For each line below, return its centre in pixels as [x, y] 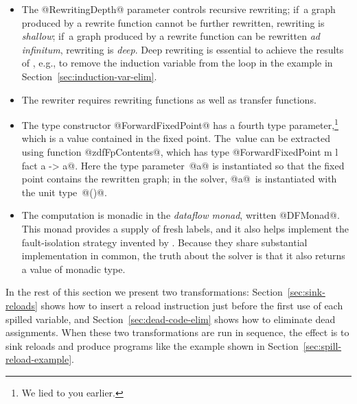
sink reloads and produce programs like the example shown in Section [152, 345]
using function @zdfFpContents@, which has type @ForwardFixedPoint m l [180, 152]
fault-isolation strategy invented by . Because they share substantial [164, 242]
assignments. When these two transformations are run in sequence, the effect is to [177, 332]
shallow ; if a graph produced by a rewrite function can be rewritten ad [171, 36]
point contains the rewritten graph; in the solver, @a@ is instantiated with [179, 179]
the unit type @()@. [64, 192]
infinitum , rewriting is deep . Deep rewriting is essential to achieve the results [183, 49]
